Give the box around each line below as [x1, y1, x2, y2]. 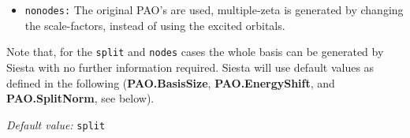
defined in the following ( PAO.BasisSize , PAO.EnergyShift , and [6, 74, 335, 91]
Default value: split [6, 116, 106, 132]
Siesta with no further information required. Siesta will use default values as [6, 58, 375, 75]
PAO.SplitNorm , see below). [6, 90, 155, 106]
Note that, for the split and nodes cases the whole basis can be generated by [6, 43, 384, 60]
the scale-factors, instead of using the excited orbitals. [24, 17, 285, 33]
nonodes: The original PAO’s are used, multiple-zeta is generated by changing [24, 2, 404, 17]
